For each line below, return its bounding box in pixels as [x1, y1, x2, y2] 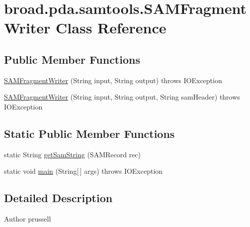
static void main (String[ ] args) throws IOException [4, 166, 163, 176]
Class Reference [56, 17, 167, 38]
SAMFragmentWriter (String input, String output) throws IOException [4, 75, 222, 85]
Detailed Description [4, 190, 113, 206]
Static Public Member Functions [4, 125, 175, 141]
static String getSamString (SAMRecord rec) [4, 149, 141, 159]
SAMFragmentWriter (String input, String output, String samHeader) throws [4, 92, 240, 102]
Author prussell [4, 214, 51, 224]
